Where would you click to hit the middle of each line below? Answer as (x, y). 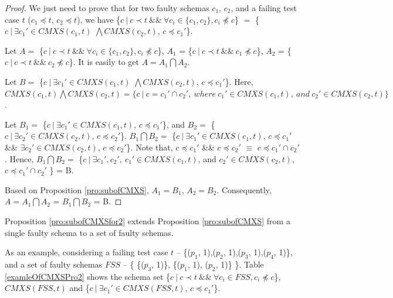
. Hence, (19, 158)
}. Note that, (150, 147)
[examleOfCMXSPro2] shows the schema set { (88, 276)
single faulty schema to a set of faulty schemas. (89, 232)
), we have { (99, 19)
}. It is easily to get (104, 62)
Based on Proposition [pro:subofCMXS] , (77, 189)
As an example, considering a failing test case (87, 252)
